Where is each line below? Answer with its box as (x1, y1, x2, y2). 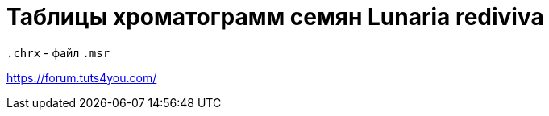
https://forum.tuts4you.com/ (6, 70, 157, 85)
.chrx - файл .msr (6, 45, 110, 60)
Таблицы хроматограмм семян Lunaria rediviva (6, 3, 544, 31)
